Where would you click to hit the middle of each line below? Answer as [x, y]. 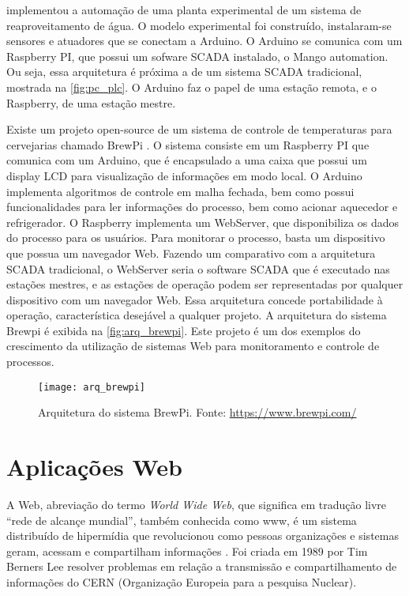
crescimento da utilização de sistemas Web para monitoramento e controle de [193, 346]
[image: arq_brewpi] [92, 387]
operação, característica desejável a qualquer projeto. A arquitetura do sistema [197, 315]
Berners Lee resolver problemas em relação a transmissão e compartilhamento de [202, 566]
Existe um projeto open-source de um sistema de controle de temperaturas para [199, 129]
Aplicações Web [94, 467]
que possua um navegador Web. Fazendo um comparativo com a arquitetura [191, 253]
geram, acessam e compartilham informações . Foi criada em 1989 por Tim [187, 551]
